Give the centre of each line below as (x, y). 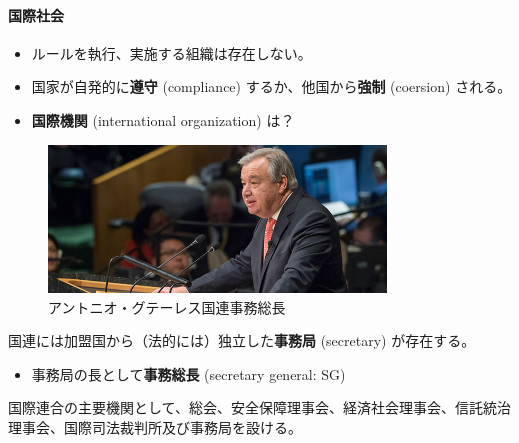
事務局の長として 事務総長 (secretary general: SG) (188, 373)
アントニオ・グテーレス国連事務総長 (167, 306)
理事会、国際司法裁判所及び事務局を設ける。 (155, 426)
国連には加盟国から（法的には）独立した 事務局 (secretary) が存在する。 (242, 340)
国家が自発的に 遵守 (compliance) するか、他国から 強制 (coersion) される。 (271, 86)
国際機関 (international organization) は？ (163, 119)
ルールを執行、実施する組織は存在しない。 (171, 52)
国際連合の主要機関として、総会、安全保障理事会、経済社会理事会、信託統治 (259, 407)
